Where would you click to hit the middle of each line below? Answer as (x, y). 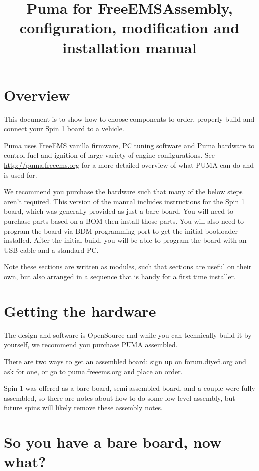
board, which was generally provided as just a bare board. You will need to (119, 211)
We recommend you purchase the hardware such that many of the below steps (123, 191)
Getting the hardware (80, 311)
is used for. (21, 174)
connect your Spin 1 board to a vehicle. (64, 128)
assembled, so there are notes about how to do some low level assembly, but (120, 397)
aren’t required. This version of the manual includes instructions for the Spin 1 (124, 201)
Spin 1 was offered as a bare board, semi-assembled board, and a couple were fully (129, 388)
